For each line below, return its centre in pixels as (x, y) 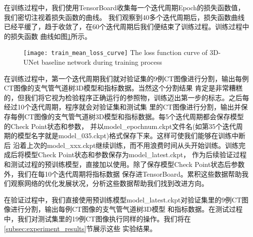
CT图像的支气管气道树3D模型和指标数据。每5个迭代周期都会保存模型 (134, 116)
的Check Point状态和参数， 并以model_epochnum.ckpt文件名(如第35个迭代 (120, 126)
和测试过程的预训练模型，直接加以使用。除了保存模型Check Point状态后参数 (124, 164)
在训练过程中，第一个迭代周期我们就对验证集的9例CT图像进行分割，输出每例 (126, 78)
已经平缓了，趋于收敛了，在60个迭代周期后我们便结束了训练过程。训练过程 (123, 27)
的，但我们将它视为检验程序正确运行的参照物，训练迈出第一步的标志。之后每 (126, 97)
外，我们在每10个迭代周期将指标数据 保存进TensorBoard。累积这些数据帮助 (123, 173)
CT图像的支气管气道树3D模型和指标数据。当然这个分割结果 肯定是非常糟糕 (123, 88)
